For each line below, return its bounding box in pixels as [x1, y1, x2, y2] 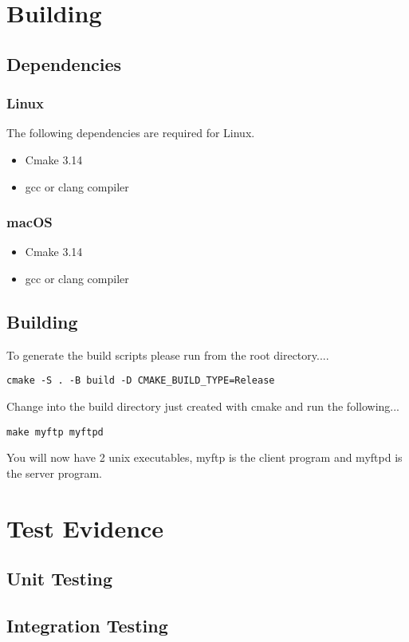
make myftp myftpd [6, 426, 104, 438]
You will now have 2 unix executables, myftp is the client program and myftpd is [6, 449, 403, 466]
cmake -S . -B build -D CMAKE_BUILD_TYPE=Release [6, 375, 275, 387]
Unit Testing [6, 566, 113, 591]
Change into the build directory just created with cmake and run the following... [6, 398, 399, 415]
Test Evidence [6, 511, 164, 544]
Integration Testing [6, 613, 168, 637]
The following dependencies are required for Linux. [6, 124, 255, 141]
